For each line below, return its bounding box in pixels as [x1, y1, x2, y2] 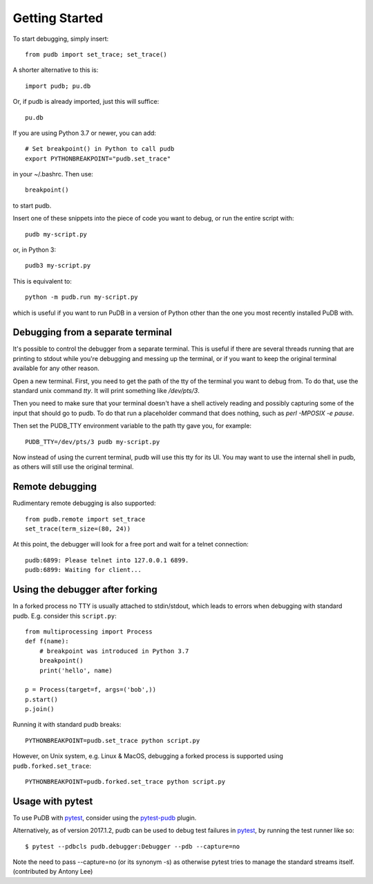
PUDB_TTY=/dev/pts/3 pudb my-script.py [25, 438, 160, 445]
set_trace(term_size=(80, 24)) [25, 525, 131, 533]
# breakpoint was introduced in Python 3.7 [39, 647, 189, 655]
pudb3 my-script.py [25, 261, 91, 270]
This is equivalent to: [12, 277, 73, 285]
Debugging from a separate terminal [12, 326, 172, 338]
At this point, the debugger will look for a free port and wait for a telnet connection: [12, 540, 249, 549]
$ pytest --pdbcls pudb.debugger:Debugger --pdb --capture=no [25, 842, 240, 850]
